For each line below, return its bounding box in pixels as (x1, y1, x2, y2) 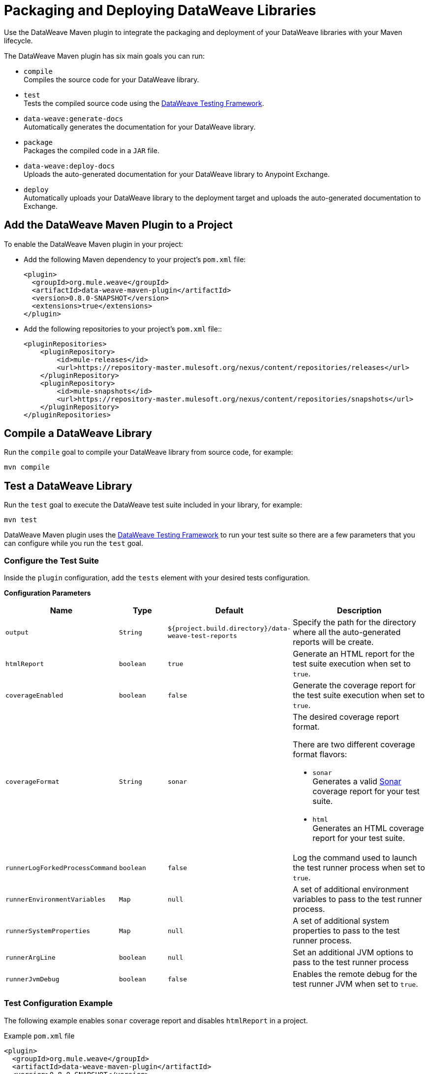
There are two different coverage (293, 739, 415, 750)
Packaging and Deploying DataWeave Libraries (4, 2, 316, 19)
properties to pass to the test (293, 926, 400, 936)
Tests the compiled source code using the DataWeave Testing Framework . (24, 99, 264, 107)
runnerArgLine (5, 953, 56, 961)
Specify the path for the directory (293, 617, 416, 628)
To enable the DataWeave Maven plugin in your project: (4, 239, 184, 248)
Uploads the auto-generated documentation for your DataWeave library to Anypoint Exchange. (24, 169, 330, 178)
